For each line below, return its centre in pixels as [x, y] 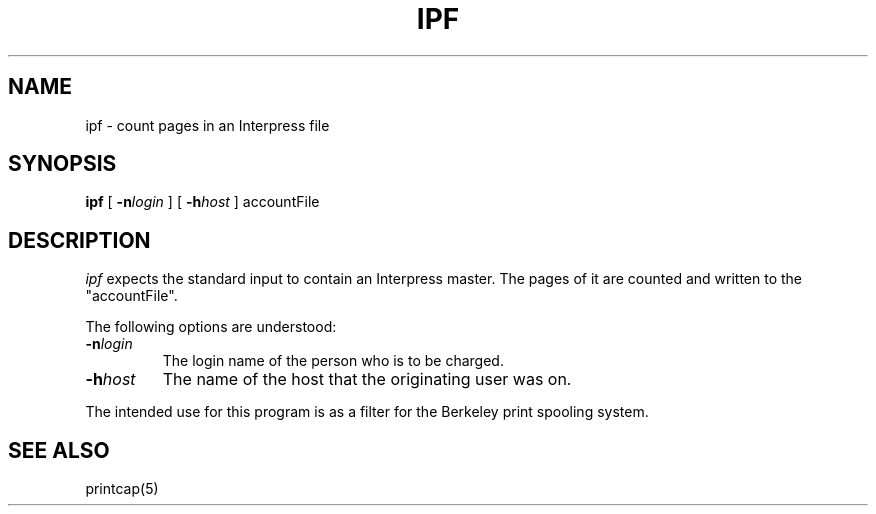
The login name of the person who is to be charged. [333, 361]
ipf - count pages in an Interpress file [207, 125]
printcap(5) [122, 489]
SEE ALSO [59, 450]
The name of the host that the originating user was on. [367, 379]
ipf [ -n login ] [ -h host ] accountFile [202, 202]
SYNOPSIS [62, 164]
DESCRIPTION [79, 240]
